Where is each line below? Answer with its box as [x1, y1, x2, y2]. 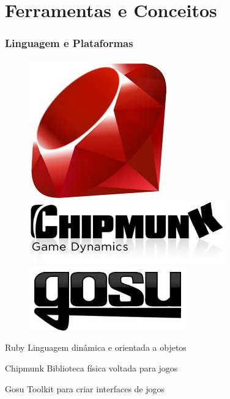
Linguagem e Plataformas [5, 35, 133, 51]
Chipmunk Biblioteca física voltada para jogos [5, 361, 178, 374]
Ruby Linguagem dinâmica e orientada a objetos [5, 341, 187, 354]
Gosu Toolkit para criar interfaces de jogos [5, 382, 165, 395]
